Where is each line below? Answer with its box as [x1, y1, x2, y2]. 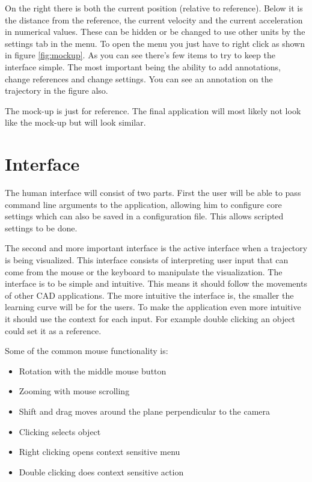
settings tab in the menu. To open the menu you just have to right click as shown [5, 37, 305, 49]
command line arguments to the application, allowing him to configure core [5, 198, 282, 210]
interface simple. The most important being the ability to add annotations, [5, 60, 281, 73]
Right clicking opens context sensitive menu [19, 445, 180, 458]
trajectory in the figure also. [5, 84, 108, 97]
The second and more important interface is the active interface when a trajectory [5, 242, 308, 254]
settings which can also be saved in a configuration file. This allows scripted [5, 210, 284, 222]
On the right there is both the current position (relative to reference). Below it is [5, 2, 303, 14]
